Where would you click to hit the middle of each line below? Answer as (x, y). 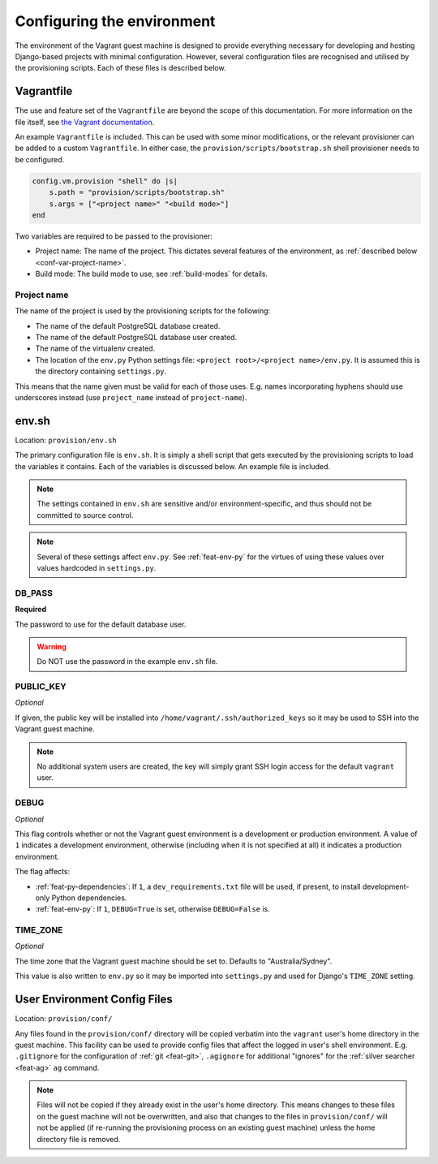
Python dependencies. (89, 898)
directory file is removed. (79, 1139)
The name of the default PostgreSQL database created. (128, 325)
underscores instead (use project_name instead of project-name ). (131, 397)
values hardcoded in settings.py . (97, 568)
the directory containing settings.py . (101, 371)
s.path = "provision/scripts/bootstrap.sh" (137, 192)
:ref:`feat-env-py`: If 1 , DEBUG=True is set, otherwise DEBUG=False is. (153, 909)
